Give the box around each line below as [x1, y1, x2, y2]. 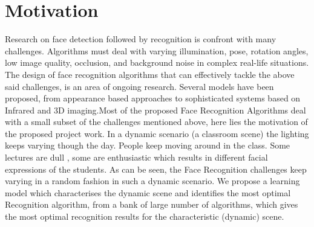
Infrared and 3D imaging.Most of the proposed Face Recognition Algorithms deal [5, 103, 306, 116]
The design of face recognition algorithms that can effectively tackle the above [5, 68, 295, 80]
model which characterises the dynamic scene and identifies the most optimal [5, 186, 291, 199]
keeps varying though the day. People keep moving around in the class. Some [5, 139, 290, 152]
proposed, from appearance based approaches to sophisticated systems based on [5, 92, 301, 104]
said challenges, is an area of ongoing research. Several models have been [5, 80, 274, 92]
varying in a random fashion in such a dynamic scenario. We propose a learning [5, 174, 300, 187]
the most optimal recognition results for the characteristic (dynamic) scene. [5, 210, 284, 223]
